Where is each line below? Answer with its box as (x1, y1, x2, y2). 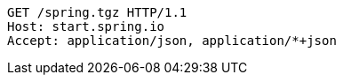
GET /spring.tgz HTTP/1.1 (7, 5, 187, 19)
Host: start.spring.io (7, 19, 165, 34)
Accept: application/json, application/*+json (7, 34, 337, 48)
